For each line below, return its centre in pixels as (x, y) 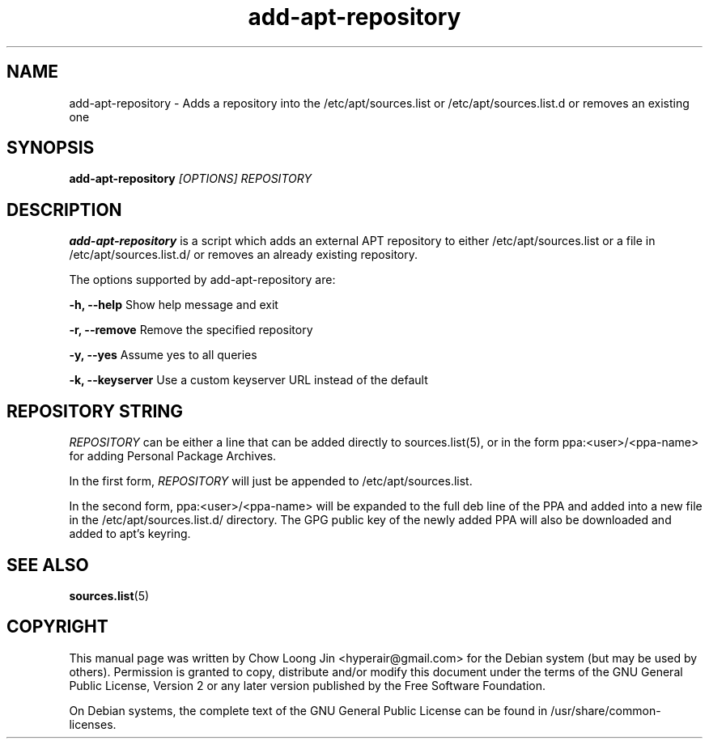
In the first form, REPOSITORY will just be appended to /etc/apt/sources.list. (271, 481)
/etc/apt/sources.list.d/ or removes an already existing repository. (243, 255)
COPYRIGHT (57, 627)
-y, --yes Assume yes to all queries (163, 355)
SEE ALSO (48, 565)
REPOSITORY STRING (95, 411)
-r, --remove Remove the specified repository (191, 330)
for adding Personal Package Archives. (173, 456)
